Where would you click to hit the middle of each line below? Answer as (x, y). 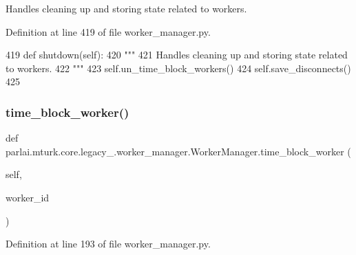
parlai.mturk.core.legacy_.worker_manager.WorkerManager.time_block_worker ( (178, 151)
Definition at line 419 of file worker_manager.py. (108, 31)
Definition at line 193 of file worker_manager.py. (108, 244)
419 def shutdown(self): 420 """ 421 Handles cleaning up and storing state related (177, 55)
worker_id (28, 197)
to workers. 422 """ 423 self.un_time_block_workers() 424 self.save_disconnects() (178, 68)
